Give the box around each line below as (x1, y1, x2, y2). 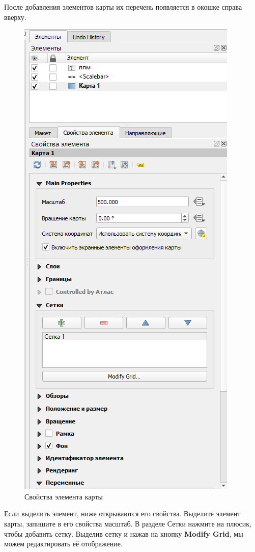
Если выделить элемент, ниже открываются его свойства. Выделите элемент (4, 508, 241, 519)
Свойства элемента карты (24, 491, 103, 501)
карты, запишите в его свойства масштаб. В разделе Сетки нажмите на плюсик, (4, 518, 251, 529)
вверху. (4, 11, 26, 22)
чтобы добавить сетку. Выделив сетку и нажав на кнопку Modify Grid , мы (4, 528, 243, 539)
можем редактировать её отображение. (4, 538, 123, 549)
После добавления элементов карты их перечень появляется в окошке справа (4, 2, 242, 12)
